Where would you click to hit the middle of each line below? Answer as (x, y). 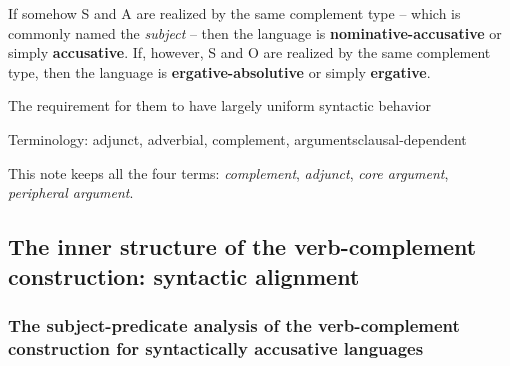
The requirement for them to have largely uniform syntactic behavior (220, 105)
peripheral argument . (71, 192)
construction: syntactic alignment (184, 275)
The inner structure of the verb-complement (242, 246)
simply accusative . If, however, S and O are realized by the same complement (249, 52)
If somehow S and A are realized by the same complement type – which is (234, 13)
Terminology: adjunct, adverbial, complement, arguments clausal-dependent (237, 138)
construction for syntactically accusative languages (216, 347)
